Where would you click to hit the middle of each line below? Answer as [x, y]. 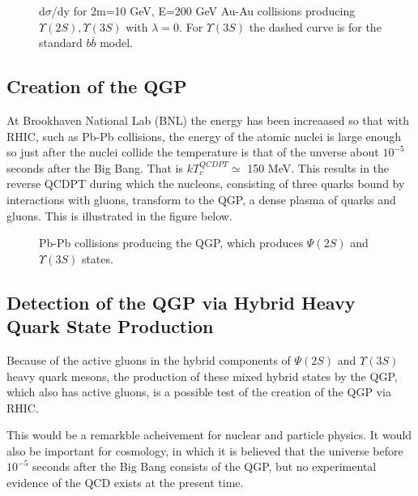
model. [116, 43]
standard [61, 43]
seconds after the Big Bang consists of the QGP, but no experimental [204, 466]
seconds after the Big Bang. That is [95, 167]
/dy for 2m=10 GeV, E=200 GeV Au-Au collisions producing [203, 11]
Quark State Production [110, 326]
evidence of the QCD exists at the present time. [125, 483]
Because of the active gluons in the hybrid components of [149, 359]
